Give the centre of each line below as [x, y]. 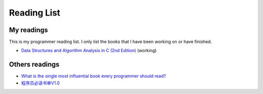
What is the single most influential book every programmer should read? [94, 76]
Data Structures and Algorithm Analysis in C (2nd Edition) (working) [89, 51]
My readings [28, 30]
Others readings [34, 65]
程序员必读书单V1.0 [40, 83]
